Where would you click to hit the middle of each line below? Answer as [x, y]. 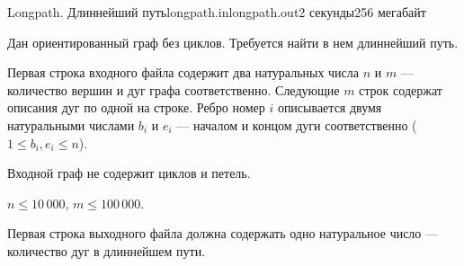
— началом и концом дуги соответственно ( [297, 124]
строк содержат [401, 89]
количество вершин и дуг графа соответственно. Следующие [174, 89]
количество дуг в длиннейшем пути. [107, 250]
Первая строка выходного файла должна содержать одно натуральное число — [223, 233]
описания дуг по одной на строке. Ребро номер [136, 107]
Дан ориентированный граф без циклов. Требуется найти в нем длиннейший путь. [233, 42]
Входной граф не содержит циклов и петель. [129, 173]
